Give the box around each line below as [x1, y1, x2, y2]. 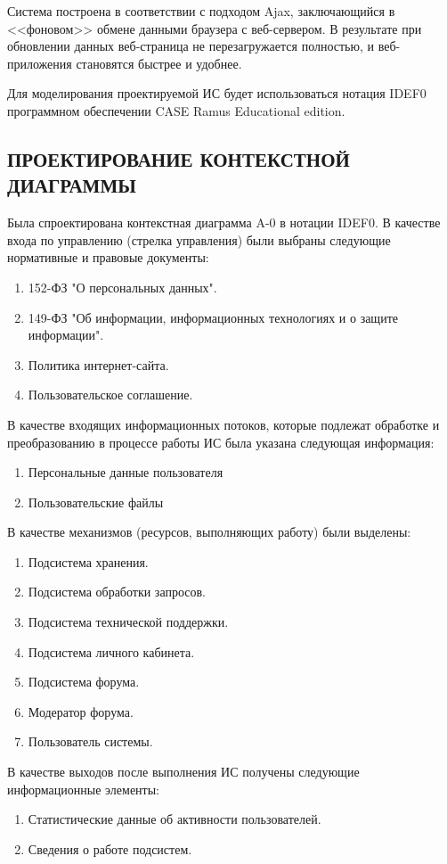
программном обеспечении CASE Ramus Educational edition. [7, 101, 345, 119]
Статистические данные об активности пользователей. [28, 810, 321, 828]
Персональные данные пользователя [28, 463, 223, 481]
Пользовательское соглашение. [28, 385, 193, 404]
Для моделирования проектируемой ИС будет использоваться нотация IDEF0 [7, 84, 427, 103]
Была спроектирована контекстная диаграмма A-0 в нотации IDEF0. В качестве [7, 213, 441, 232]
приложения [7, 53, 72, 72]
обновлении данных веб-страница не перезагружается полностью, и [7, 37, 375, 55]
